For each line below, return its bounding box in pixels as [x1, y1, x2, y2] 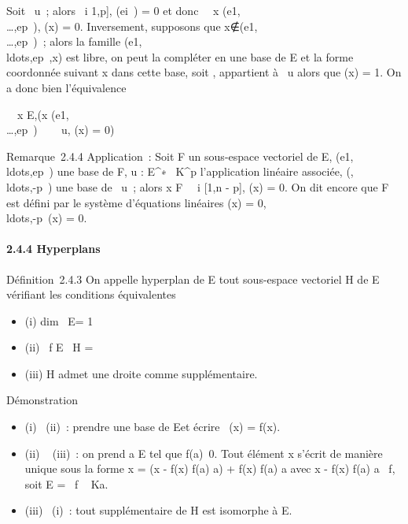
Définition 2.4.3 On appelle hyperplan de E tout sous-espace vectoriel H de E [6, 270, 380, 287]
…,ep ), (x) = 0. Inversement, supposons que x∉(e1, [6, 17, 258, 34]
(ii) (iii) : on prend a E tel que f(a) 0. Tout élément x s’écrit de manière [24, 444, 383, 461]
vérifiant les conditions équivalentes [6, 286, 176, 303]
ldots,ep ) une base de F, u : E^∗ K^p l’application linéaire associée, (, [6, 163, 354, 180]
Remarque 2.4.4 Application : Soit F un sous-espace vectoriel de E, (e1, [6, 147, 354, 164]
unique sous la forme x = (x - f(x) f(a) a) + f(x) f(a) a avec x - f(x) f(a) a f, [24, 460, 395, 477]
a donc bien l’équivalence [6, 79, 127, 95]
